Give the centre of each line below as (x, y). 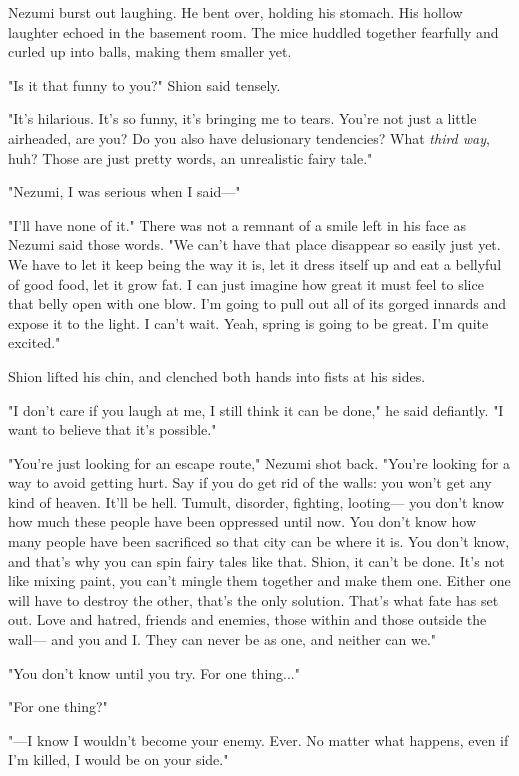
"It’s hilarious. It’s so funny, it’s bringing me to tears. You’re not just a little (242, 118)
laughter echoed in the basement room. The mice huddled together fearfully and (253, 31)
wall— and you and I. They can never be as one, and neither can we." (222, 639)
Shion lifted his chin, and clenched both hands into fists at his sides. (217, 375)
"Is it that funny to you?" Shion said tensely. (144, 84)
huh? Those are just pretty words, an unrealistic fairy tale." (190, 157)
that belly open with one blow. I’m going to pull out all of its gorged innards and (257, 303)
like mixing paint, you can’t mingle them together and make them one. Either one (259, 580)
